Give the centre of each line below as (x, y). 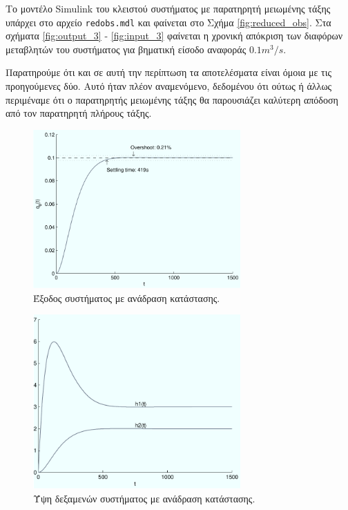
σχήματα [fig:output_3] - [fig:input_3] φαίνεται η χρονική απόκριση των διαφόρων (174, 36)
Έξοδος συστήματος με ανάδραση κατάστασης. (127, 297)
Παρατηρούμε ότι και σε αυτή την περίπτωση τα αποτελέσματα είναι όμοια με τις (169, 72)
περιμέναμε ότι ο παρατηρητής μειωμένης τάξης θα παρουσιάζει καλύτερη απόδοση (172, 99)
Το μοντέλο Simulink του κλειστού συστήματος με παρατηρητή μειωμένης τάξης (168, 8)
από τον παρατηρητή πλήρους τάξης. (79, 113)
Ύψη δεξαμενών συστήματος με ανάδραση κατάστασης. (144, 498)
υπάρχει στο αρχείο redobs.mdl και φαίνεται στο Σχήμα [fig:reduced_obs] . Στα (168, 22)
